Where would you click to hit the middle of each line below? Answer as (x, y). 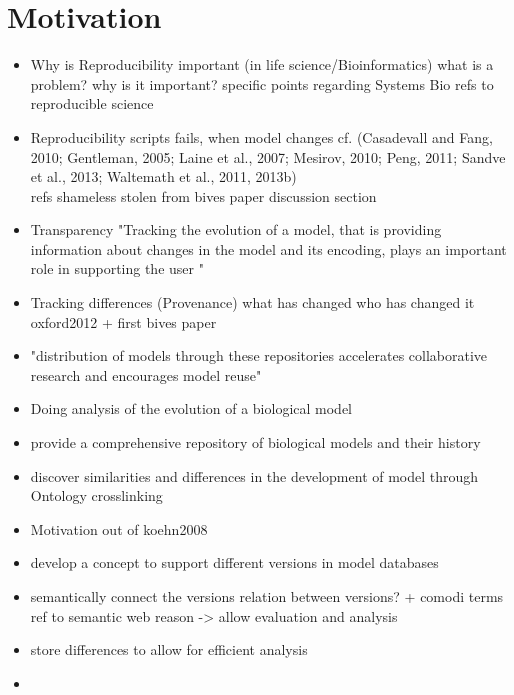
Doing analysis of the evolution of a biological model (191, 408)
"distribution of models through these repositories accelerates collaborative (259, 355)
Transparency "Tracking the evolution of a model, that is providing (236, 229)
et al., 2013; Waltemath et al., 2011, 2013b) (163, 176)
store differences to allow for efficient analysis (169, 649)
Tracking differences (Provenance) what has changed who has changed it (252, 302)
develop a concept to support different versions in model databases (234, 562)
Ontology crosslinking (96, 495)
